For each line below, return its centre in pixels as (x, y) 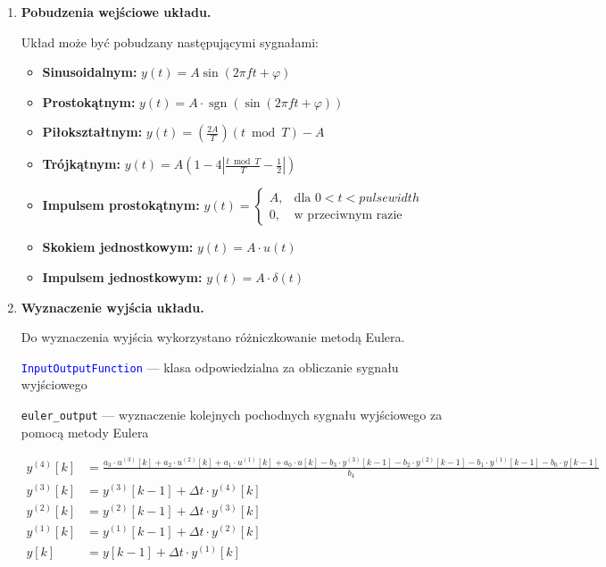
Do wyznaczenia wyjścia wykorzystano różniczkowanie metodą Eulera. (213, 337)
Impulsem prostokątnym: (121, 205)
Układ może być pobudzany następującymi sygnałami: (170, 42)
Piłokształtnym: (92, 132)
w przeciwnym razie (348, 215)
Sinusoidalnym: (90, 72)
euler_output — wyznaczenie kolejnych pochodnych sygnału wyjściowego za (232, 414)
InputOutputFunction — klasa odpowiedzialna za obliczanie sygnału (210, 367)
